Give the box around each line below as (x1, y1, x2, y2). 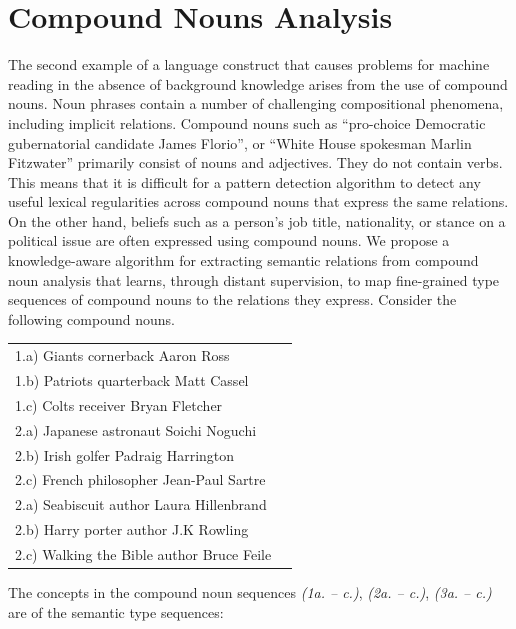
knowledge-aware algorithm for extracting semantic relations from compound (8, 250, 479, 271)
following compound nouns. (8, 308, 175, 329)
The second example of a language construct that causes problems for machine (8, 54, 490, 75)
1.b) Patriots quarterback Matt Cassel (15, 370, 249, 391)
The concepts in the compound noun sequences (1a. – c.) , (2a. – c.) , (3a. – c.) (8, 582, 492, 603)
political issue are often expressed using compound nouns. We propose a (8, 230, 450, 251)
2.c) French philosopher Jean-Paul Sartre (15, 469, 266, 490)
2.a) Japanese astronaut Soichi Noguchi (15, 419, 257, 440)
